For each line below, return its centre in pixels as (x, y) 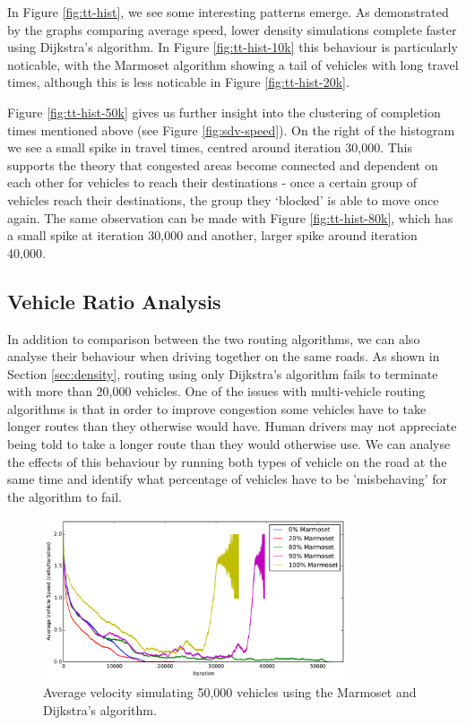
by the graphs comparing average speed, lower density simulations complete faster (232, 29)
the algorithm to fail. (65, 496)
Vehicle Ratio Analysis (114, 301)
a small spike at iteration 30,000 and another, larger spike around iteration (212, 235)
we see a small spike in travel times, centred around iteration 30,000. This (210, 147)
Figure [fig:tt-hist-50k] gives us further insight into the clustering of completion (224, 112)
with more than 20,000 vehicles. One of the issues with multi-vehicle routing (216, 391)
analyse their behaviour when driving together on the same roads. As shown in (224, 356)
